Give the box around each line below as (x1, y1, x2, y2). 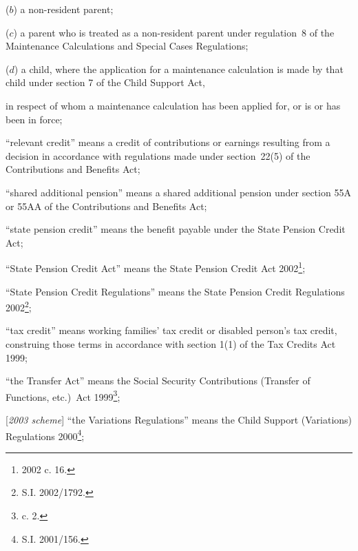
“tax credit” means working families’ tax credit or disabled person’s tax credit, (6, 323, 337, 337)
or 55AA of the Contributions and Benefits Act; (6, 198, 207, 213)
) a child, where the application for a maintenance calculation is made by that (14, 61, 344, 76)
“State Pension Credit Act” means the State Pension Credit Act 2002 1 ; (6, 259, 306, 275)
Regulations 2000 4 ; (6, 426, 85, 443)
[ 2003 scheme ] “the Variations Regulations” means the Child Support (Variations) (6, 413, 352, 427)
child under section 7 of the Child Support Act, (6, 75, 205, 90)
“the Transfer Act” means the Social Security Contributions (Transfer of (6, 373, 310, 388)
